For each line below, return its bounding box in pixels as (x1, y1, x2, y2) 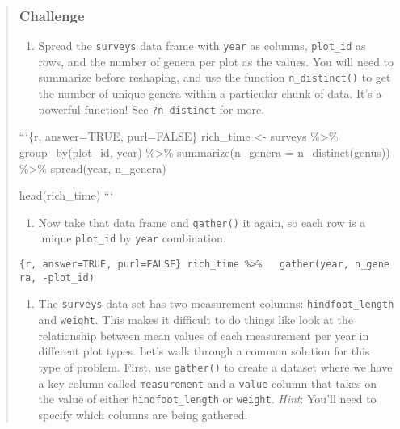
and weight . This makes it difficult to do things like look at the (38, 311, 353, 328)
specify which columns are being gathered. (38, 406, 248, 423)
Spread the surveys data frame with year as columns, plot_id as (38, 37, 366, 54)
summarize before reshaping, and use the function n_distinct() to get (38, 69, 391, 86)
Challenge (19, 5, 85, 25)
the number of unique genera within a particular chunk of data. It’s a (38, 85, 382, 102)
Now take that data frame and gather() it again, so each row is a (38, 213, 366, 230)
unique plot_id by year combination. (38, 229, 226, 246)
